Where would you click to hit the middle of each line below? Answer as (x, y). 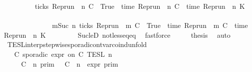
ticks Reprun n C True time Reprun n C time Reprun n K (140, 6)
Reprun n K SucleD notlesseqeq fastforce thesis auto (117, 35)
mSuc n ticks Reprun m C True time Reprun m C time (150, 25)
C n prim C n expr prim (70, 63)
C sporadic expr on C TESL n (63, 54)
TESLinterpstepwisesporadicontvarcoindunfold (77, 44)
